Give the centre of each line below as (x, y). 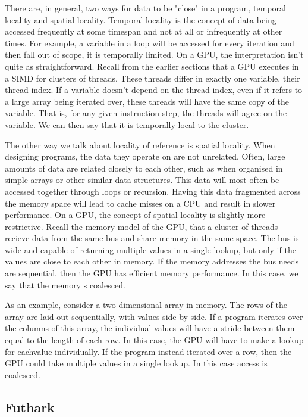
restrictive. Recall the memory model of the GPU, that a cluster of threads (142, 226)
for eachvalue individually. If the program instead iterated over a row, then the (148, 351)
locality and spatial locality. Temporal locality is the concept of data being (141, 19)
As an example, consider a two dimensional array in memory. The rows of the (146, 305)
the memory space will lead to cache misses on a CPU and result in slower (140, 203)
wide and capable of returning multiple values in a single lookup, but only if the (150, 249)
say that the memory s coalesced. (65, 284)
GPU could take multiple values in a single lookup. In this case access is (136, 363)
